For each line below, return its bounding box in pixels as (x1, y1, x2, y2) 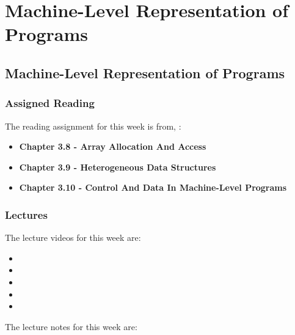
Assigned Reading (5, 95, 95, 111)
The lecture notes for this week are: (5, 320, 137, 333)
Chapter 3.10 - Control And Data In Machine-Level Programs (19, 181, 287, 194)
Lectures (5, 207, 48, 222)
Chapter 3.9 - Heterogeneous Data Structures (19, 160, 216, 173)
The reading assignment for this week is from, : (5, 119, 181, 132)
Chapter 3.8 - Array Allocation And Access (19, 140, 206, 153)
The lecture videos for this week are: (5, 231, 141, 244)
